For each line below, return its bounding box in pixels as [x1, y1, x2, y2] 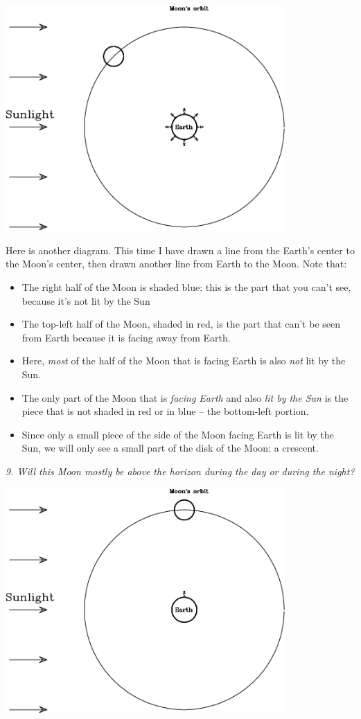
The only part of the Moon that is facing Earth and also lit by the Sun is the [21, 390, 349, 405]
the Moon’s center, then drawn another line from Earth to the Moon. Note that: [6, 256, 347, 271]
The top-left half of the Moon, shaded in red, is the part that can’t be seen [21, 317, 341, 331]
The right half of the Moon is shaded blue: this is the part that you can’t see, [21, 280, 351, 294]
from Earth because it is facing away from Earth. [21, 330, 231, 344]
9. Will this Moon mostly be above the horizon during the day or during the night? [6, 463, 355, 478]
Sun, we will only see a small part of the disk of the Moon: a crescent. [21, 441, 319, 455]
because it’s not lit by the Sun [21, 293, 150, 308]
